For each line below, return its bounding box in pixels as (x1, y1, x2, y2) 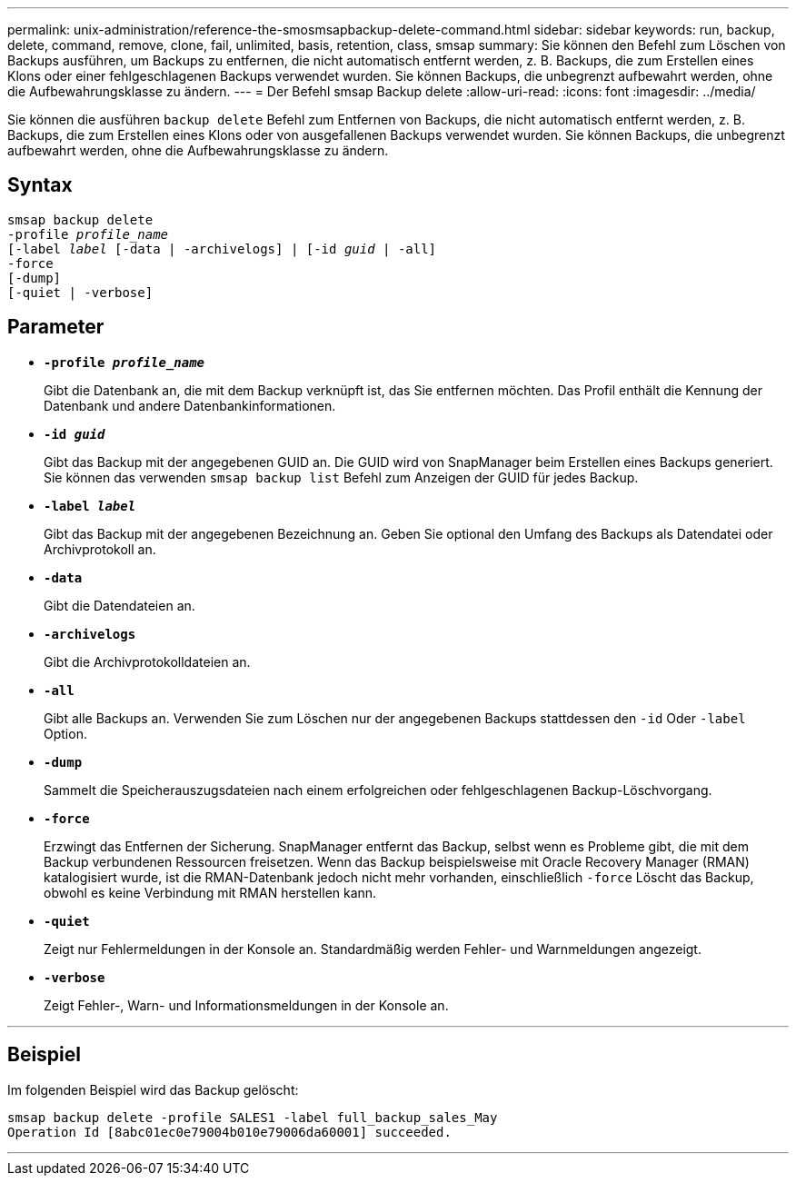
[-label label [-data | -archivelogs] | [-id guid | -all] (7, 241, 437, 256)
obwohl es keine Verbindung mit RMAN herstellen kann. (44, 884, 377, 900)
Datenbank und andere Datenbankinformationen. (44, 397, 336, 413)
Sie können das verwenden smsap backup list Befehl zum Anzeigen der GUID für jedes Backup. (44, 469, 639, 485)
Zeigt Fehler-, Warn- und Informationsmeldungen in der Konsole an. (44, 997, 449, 1013)
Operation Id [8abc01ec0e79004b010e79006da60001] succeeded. (7, 1124, 452, 1139)
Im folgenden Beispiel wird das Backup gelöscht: (7, 1081, 299, 1098)
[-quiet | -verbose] (7, 284, 154, 300)
